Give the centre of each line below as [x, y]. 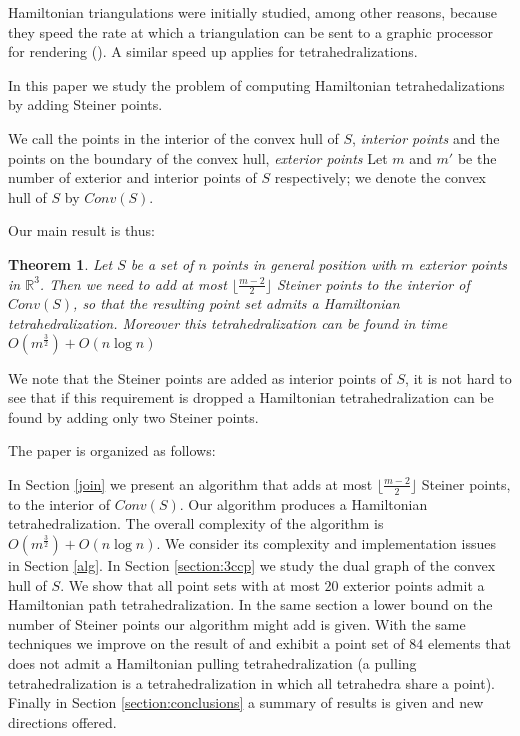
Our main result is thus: [81, 230]
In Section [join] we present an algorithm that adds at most [190, 483]
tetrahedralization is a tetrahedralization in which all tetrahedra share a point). [251, 682]
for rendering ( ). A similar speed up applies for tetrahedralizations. [213, 51]
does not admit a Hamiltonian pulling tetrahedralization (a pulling [212, 662]
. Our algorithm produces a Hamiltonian [303, 503]
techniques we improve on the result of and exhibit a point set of [206, 643]
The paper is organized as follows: [112, 450]
